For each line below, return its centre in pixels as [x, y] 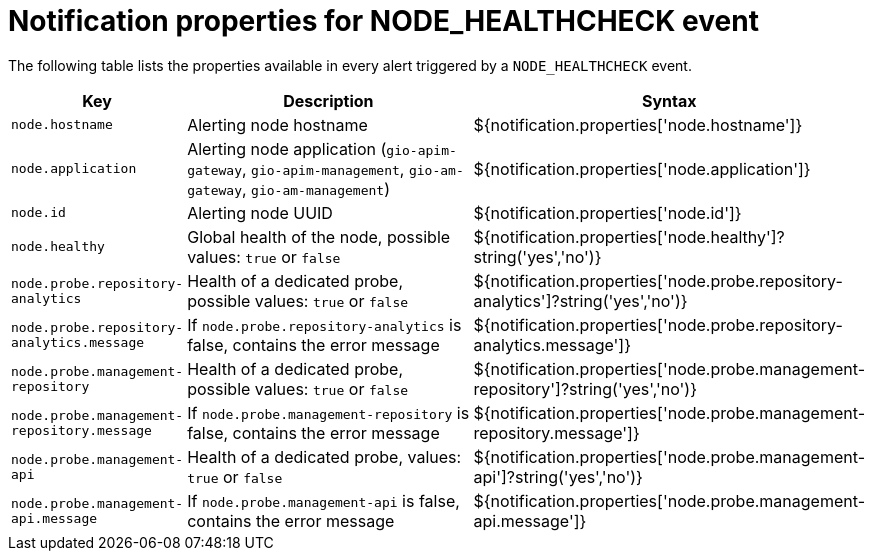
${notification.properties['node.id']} [607, 212]
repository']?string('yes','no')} [585, 388]
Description [328, 100]
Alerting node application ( [287, 148]
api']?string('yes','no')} [558, 476]
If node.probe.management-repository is [328, 412]
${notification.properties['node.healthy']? [629, 236]
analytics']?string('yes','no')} [580, 300]
